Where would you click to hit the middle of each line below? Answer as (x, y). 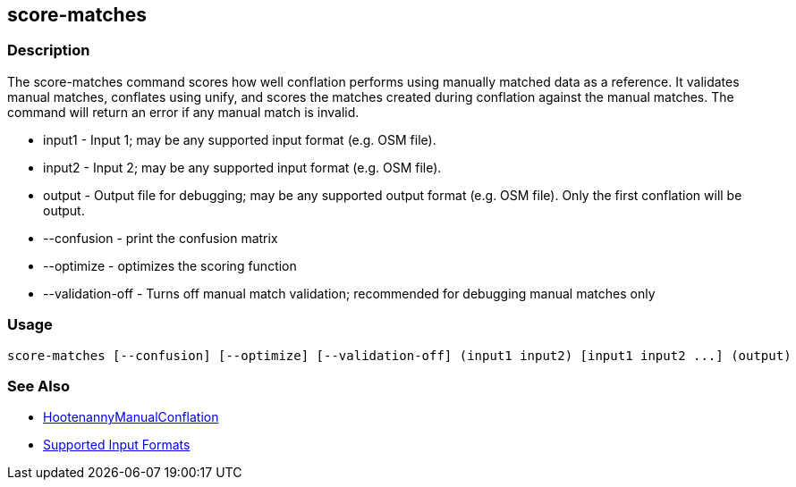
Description (49, 50)
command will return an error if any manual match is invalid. (183, 112)
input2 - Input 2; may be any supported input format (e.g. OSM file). (242, 167)
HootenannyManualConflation (131, 417)
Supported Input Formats (117, 445)
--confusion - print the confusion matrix (161, 238)
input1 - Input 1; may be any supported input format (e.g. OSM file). (240, 139)
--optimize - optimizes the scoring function (170, 265)
